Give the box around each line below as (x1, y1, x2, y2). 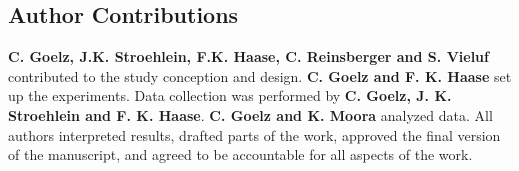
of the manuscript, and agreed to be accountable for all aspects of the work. (8, 144, 473, 165)
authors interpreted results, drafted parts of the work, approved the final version (8, 124, 501, 145)
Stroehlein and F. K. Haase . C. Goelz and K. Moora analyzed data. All (8, 104, 493, 125)
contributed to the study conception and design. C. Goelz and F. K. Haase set (8, 65, 512, 86)
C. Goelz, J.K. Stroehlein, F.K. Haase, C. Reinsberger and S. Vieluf (8, 46, 489, 67)
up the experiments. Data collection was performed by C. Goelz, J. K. (8, 85, 452, 106)
